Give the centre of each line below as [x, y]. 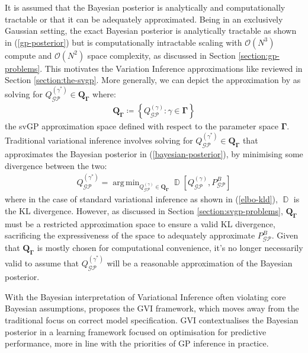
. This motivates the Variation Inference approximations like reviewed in [171, 68]
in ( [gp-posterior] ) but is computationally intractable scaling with [123, 42]
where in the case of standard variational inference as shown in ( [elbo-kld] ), [141, 199]
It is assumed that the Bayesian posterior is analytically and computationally [145, 7]
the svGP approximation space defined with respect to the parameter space [142, 126]
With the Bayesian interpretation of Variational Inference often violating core [145, 296]
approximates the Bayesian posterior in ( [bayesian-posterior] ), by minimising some [154, 154]
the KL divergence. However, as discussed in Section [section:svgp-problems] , [144, 211]
